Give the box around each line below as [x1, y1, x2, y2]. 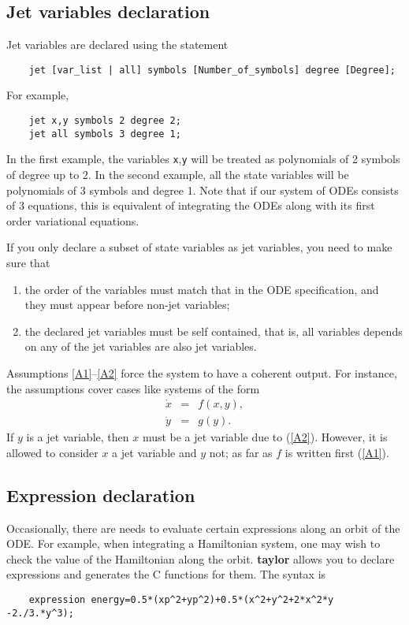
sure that [6, 254, 50, 270]
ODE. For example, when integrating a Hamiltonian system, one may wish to [6, 535, 381, 552]
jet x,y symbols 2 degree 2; [28, 115, 181, 127]
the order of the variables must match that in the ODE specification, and [24, 281, 379, 297]
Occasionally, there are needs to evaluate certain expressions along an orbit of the [6, 519, 400, 536]
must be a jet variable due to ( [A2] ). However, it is [142, 429, 388, 445]
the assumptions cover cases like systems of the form [6, 380, 260, 396]
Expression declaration [6, 482, 195, 507]
